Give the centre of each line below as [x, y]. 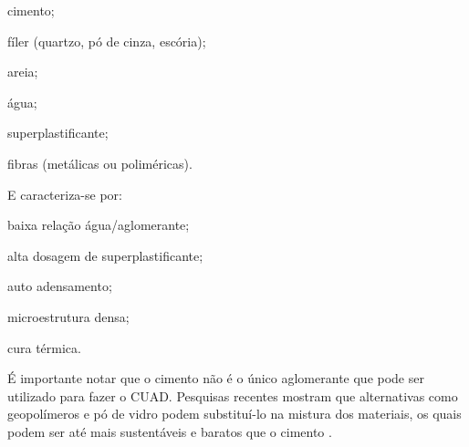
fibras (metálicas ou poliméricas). [100, 163]
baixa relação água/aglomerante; [99, 225]
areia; [23, 72]
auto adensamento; [60, 286]
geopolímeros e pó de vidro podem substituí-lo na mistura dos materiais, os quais [234, 414]
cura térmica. [44, 347]
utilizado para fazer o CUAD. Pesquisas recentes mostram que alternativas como [233, 395]
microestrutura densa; [68, 316]
